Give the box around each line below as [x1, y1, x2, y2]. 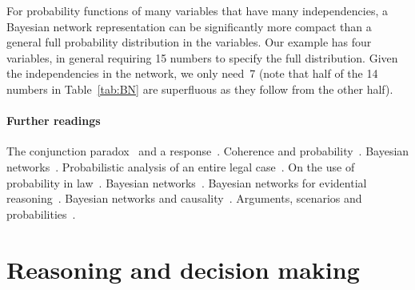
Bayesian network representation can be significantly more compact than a [6, 18, 372, 34]
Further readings [6, 112, 101, 129]
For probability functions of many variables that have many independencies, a [6, 2, 388, 18]
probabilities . [6, 205, 76, 222]
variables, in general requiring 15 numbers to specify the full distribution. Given [6, 49, 398, 66]
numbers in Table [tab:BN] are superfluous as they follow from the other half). [6, 80, 393, 97]
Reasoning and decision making [6, 252, 360, 285]
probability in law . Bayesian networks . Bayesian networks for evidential [6, 174, 367, 191]
